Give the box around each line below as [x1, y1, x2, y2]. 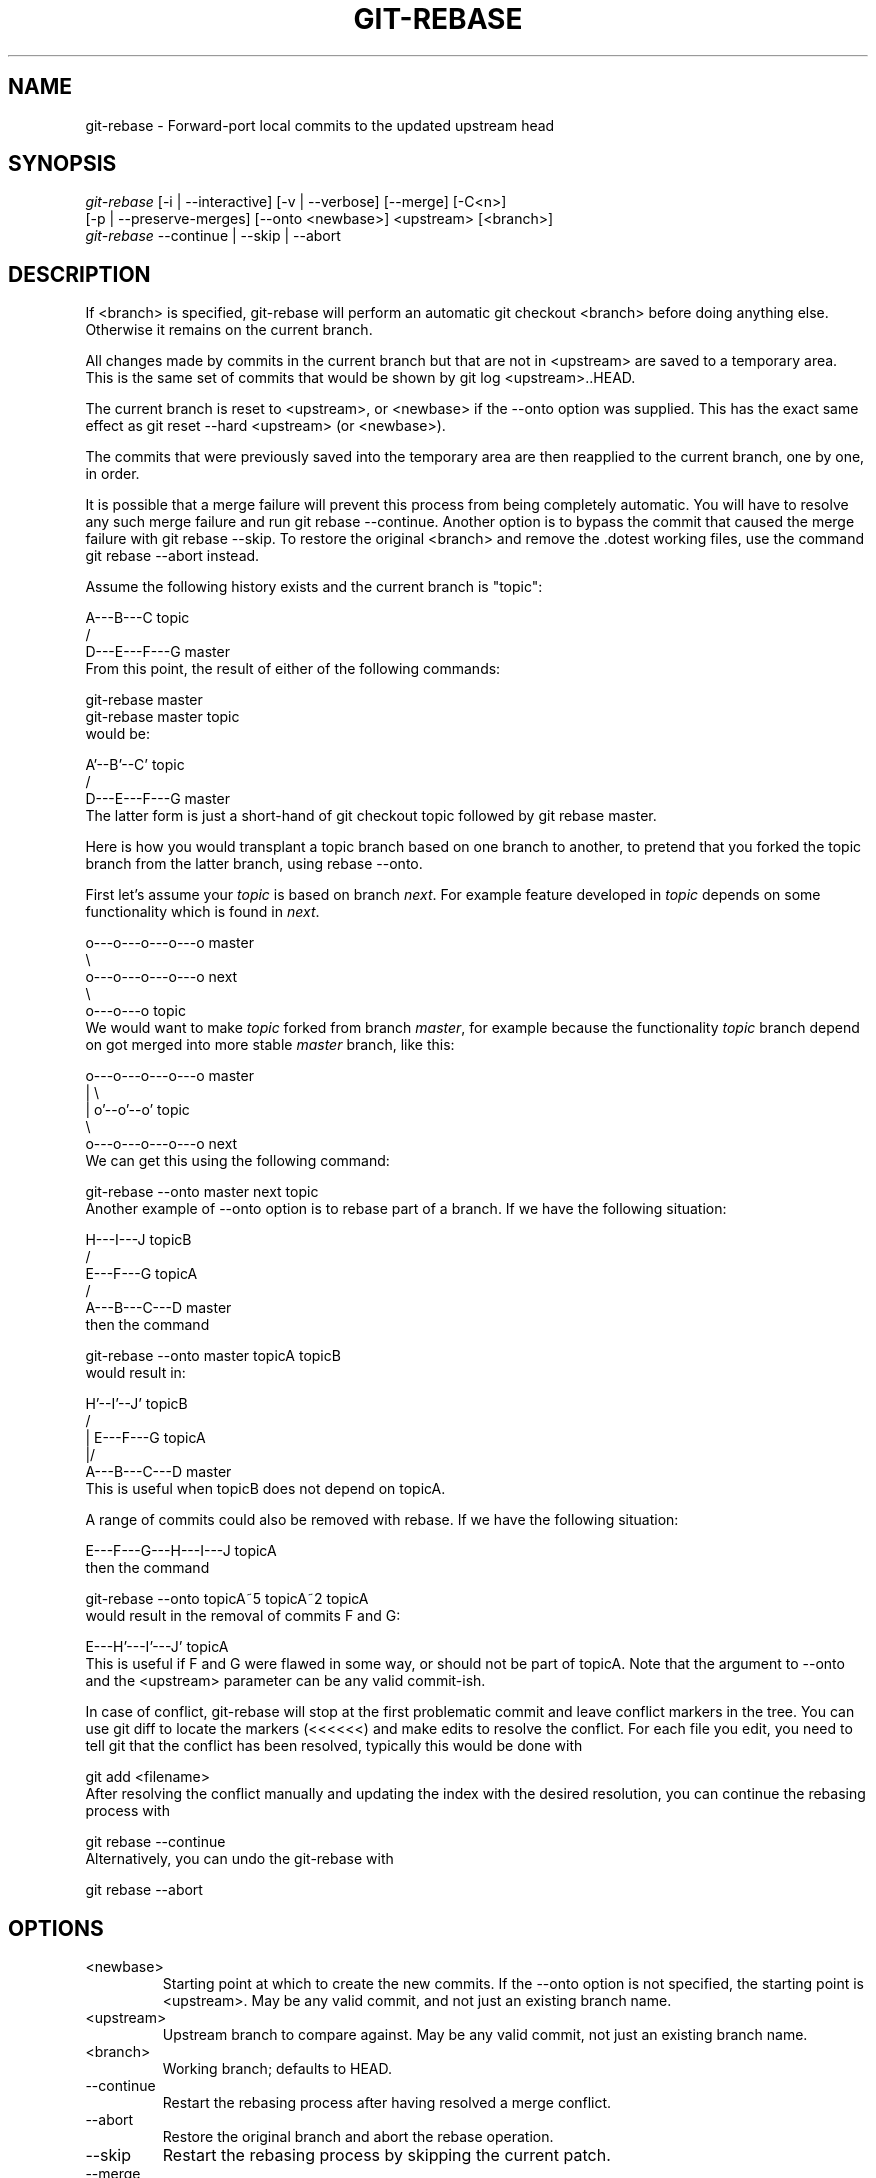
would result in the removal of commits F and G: [85, 1607, 401, 1625]
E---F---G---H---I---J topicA [85, 1542, 277, 1560]
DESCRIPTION [8, 261, 151, 287]
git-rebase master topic [85, 708, 240, 726]
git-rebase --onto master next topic [85, 1183, 319, 1201]
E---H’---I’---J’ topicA [85, 1638, 229, 1656]
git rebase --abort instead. [85, 547, 260, 565]
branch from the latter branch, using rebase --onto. [85, 855, 423, 873]
